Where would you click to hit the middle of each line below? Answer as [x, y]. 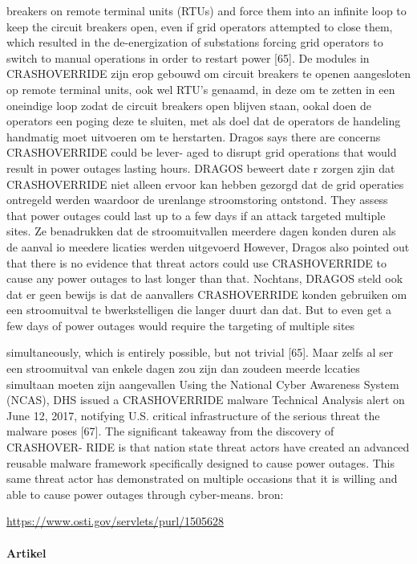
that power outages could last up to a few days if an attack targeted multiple [196, 215]
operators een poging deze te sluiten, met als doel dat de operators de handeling [204, 121]
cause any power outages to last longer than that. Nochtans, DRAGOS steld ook [205, 278]
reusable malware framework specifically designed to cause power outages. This [200, 462]
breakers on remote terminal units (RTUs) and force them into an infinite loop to [206, 10]
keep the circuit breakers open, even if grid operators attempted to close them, [200, 26]
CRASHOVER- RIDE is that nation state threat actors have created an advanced [208, 447]
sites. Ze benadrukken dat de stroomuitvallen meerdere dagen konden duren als [201, 231]
